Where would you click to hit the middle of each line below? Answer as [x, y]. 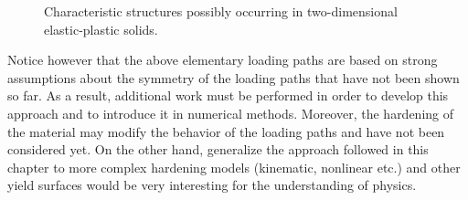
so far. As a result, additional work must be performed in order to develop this [228, 95]
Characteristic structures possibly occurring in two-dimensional [221, 11]
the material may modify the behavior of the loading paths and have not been [226, 131]
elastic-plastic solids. [101, 29]
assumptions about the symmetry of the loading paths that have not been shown [234, 77]
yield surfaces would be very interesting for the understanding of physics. [212, 185]
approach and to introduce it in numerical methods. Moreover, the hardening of [231, 113]
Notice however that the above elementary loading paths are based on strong [223, 60]
